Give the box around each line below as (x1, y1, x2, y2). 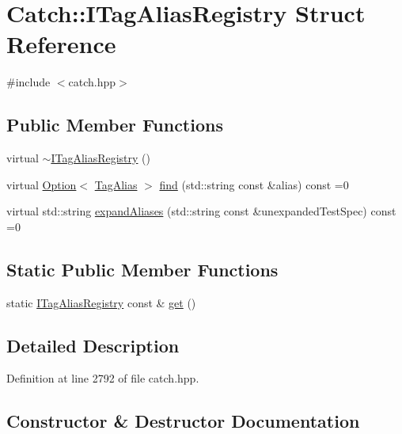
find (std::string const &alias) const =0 (159, 176, 349, 192)
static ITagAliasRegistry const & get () (6, 294, 196, 310)
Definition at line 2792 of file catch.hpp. (6, 370, 199, 386)
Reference (6, 28, 116, 60)
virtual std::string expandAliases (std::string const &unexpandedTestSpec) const (6, 203, 396, 219)
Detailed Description (6, 333, 180, 357)
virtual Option (6, 176, 77, 192)
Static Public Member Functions (6, 257, 279, 281)
